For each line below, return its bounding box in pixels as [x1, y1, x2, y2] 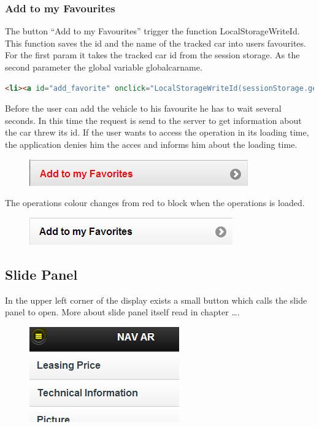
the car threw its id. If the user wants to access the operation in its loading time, [5, 126, 309, 139]
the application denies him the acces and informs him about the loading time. [5, 137, 298, 150]
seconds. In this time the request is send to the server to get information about [5, 113, 302, 126]
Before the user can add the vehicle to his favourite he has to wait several [5, 102, 282, 115]
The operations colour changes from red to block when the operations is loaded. [5, 196, 305, 209]
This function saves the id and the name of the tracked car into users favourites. [5, 36, 306, 49]
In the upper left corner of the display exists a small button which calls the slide [5, 293, 307, 306]
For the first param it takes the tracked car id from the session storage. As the [5, 48, 300, 61]
